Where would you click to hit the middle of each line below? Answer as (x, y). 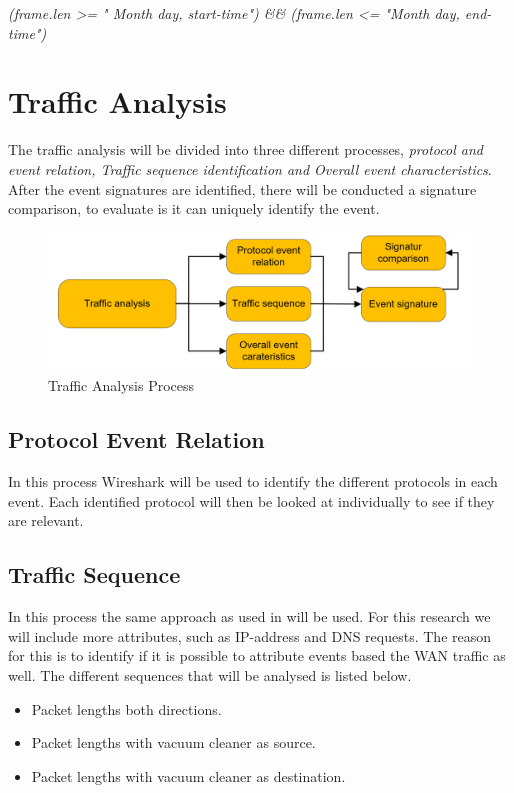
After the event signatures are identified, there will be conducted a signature (242, 188)
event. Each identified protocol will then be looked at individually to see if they (251, 500)
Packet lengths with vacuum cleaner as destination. (188, 775)
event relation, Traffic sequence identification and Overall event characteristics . (250, 168)
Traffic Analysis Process (121, 385)
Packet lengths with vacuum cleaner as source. (173, 742)
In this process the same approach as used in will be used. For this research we (249, 616)
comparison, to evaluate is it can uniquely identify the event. (194, 208)
